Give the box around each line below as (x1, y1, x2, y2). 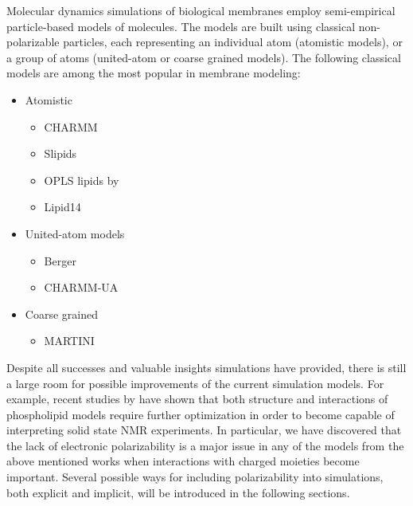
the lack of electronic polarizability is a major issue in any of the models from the (6, 437, 404, 453)
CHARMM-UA (44, 279, 119, 296)
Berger (44, 252, 76, 269)
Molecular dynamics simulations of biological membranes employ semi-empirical (6, 2, 395, 18)
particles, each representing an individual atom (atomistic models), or (63, 33, 403, 50)
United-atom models (25, 225, 125, 241)
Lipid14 (44, 198, 81, 215)
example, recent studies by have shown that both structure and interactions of (6, 390, 388, 407)
